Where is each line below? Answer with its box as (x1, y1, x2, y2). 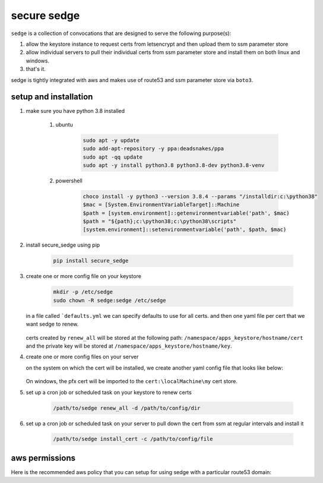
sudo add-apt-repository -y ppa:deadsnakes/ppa (83, 146, 224, 152)
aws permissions (11, 453, 76, 463)
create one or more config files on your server (26, 353, 139, 361)
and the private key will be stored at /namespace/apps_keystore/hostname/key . (26, 342, 232, 349)
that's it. (26, 65, 46, 72)
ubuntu (55, 121, 74, 128)
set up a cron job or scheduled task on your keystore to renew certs (26, 389, 192, 396)
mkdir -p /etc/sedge (53, 289, 113, 295)
